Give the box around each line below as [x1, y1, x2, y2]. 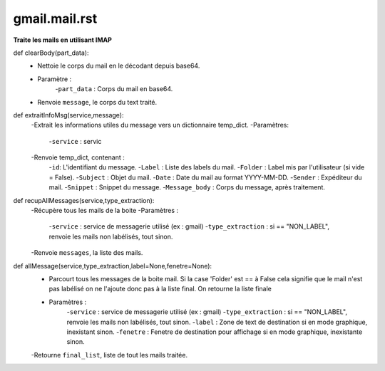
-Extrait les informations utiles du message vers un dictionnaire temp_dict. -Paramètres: [31, 121, 289, 130]
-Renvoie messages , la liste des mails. [31, 249, 143, 257]
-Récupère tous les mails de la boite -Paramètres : [31, 207, 178, 215]
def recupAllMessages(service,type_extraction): [13, 196, 155, 204]
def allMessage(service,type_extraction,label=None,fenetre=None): [13, 261, 212, 270]
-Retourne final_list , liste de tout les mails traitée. [31, 350, 188, 359]
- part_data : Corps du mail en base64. [55, 85, 173, 93]
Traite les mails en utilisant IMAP [13, 36, 112, 44]
